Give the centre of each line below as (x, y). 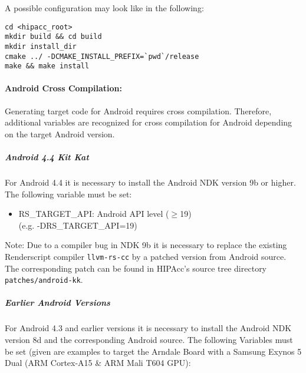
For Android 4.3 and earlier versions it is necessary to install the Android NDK (148, 328)
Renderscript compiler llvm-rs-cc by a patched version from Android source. (146, 256)
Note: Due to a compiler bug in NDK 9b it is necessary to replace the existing (146, 245)
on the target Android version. (60, 133)
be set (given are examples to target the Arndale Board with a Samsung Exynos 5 (153, 351)
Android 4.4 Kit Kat (47, 157)
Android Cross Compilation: (63, 88)
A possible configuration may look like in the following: (104, 8)
